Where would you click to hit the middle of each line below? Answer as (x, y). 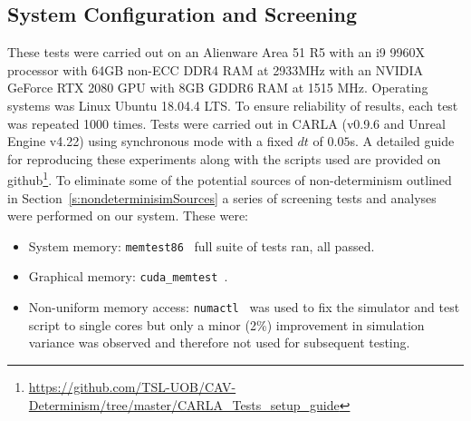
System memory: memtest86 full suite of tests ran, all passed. (202, 245)
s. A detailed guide (402, 141)
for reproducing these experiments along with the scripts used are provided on (224, 158)
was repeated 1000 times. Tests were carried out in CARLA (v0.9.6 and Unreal (226, 123)
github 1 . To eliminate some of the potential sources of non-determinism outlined (230, 179)
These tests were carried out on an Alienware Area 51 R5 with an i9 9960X (216, 52)
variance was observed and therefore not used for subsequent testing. (219, 343)
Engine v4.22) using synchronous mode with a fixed (150, 141)
